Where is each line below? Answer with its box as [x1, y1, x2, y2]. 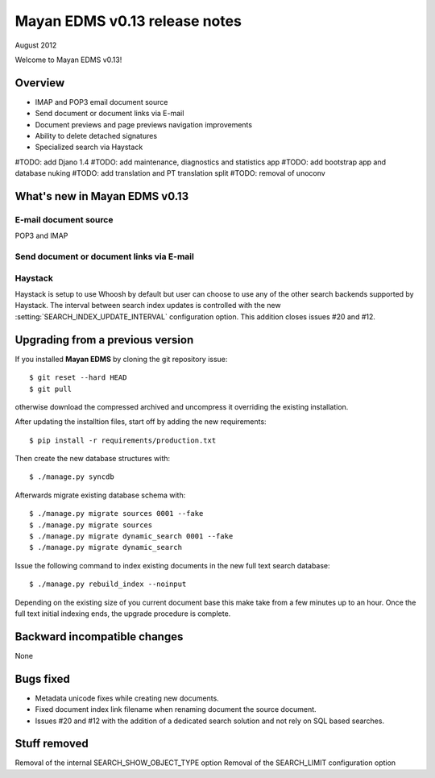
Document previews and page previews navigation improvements [35, 119, 253, 129]
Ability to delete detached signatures [35, 131, 157, 141]
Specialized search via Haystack [35, 142, 143, 152]
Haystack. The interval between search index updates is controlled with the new [14, 301, 281, 310]
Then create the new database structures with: [14, 454, 171, 464]
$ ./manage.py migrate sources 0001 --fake [29, 509, 204, 518]
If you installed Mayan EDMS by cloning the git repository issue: [14, 354, 228, 364]
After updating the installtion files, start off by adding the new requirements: [14, 417, 267, 426]
